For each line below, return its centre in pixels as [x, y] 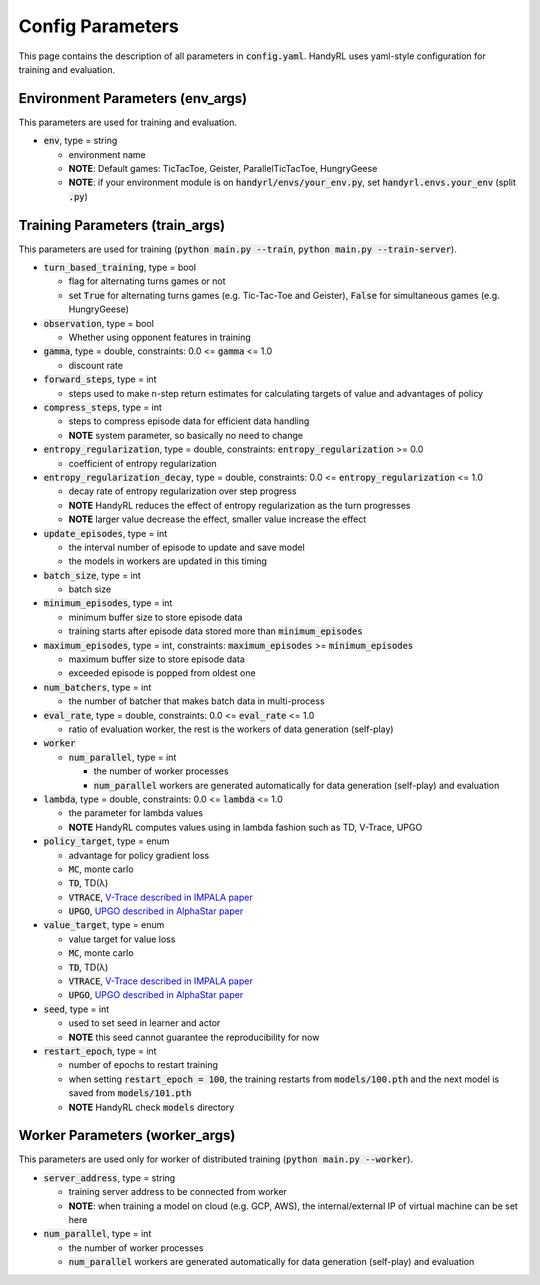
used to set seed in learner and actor [144, 1023]
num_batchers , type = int [97, 687]
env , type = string [80, 141]
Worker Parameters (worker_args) [127, 1135]
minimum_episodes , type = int [108, 603]
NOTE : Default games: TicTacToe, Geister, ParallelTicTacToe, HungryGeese [223, 169]
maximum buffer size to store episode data [156, 659]
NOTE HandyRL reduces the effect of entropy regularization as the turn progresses [239, 505]
